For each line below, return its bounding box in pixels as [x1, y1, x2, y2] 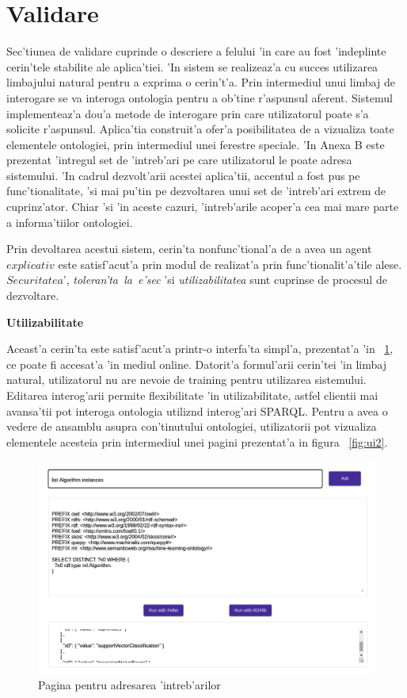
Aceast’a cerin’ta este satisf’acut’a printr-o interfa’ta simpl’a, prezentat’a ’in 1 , [6, 340, 394, 357]
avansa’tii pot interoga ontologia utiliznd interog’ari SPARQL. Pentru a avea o [6, 402, 388, 419]
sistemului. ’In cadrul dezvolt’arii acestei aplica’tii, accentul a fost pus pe [6, 167, 360, 183]
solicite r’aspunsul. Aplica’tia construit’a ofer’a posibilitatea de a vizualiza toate [6, 121, 394, 137]
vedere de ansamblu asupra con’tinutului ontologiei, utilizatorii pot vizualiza [6, 418, 377, 435]
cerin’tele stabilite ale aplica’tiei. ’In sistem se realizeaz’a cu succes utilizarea [6, 58, 378, 75]
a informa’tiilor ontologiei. [6, 213, 133, 230]
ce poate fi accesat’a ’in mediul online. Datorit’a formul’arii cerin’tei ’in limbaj [6, 355, 386, 372]
